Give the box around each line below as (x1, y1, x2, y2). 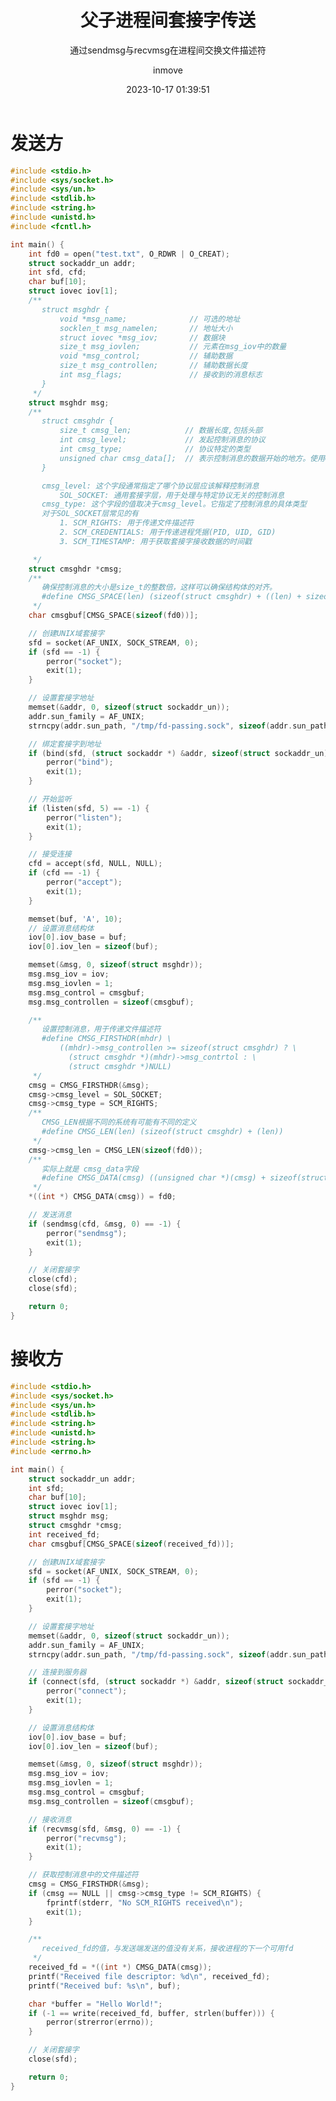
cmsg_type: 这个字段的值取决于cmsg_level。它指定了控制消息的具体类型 (41, 499, 307, 510)
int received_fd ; (28, 1529, 101, 1540)
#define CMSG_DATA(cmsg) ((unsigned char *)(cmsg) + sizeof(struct (41, 1173, 329, 1183)
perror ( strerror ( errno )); (46, 2017, 155, 2028)
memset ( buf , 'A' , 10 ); (28, 914, 123, 924)
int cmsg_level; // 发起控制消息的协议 (59, 435, 266, 445)
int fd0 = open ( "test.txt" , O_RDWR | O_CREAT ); (28, 249, 230, 259)
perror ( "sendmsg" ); (46, 1228, 128, 1238)
